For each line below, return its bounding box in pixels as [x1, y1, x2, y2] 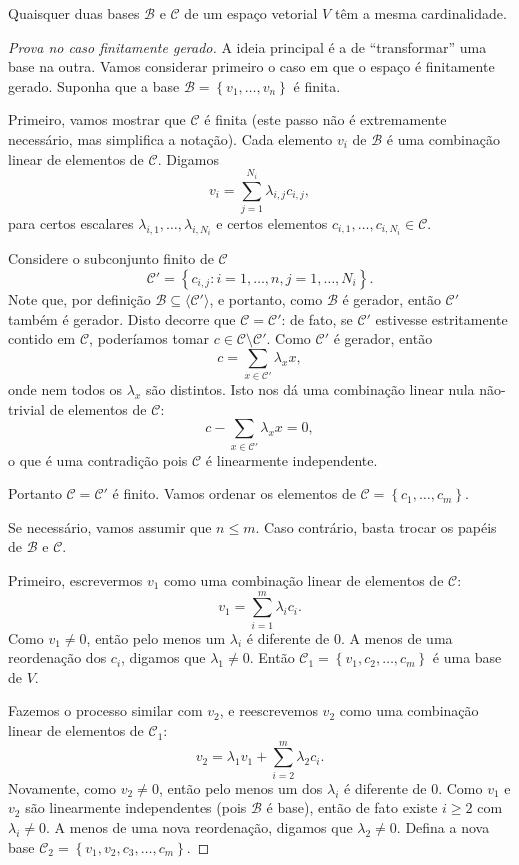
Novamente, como [8, 777, 117, 798]
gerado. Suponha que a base [8, 75, 180, 96]
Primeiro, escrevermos [8, 569, 143, 590]
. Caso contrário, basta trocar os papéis [255, 516, 497, 537]
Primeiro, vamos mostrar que [8, 109, 186, 130]
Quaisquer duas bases [8, 3, 140, 23]
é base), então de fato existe [266, 797, 438, 818]
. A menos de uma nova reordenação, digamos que [46, 816, 353, 837]
